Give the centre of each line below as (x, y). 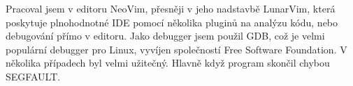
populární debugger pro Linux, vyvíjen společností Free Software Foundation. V (176, 49)
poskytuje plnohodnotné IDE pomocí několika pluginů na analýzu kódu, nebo (172, 22)
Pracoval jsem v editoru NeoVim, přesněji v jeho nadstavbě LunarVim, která (171, 8)
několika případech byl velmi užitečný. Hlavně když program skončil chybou (168, 63)
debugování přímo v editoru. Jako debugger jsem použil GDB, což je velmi (165, 36)
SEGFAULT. (33, 76)
